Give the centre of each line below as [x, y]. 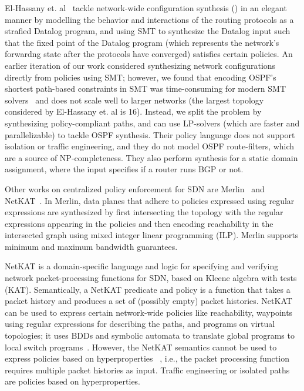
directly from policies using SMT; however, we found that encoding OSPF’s [141, 77]
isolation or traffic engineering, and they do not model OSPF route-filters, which [150, 146]
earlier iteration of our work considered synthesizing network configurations [140, 65]
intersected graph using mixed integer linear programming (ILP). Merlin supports [152, 235]
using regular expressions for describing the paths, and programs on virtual [140, 324]
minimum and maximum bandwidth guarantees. [91, 246]
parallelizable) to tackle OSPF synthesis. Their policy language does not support [150, 134]
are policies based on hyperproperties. [73, 381]
